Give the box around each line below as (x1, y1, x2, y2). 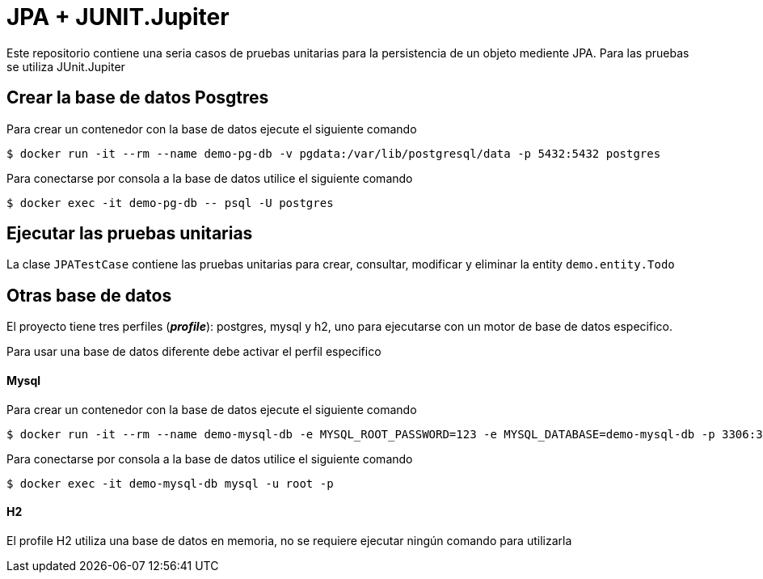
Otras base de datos (6, 285, 172, 306)
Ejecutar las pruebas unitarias (6, 223, 253, 244)
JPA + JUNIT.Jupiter (6, 3, 230, 31)
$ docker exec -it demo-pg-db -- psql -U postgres (6, 196, 334, 209)
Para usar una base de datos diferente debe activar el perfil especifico (6, 344, 381, 359)
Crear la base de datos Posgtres (6, 87, 269, 108)
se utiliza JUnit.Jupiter (6, 59, 125, 74)
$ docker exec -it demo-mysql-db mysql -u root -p (6, 476, 334, 490)
